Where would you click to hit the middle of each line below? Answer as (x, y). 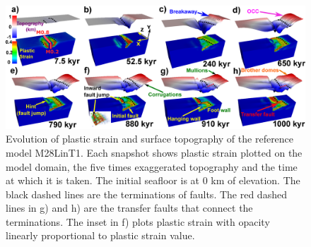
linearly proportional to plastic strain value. (100, 235)
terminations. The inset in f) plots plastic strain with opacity (138, 221)
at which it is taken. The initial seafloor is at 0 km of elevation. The (153, 180)
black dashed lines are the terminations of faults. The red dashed (146, 194)
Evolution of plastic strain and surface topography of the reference (150, 139)
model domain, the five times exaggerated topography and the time (152, 166)
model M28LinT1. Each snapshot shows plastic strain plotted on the (154, 152)
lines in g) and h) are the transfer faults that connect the (129, 208)
